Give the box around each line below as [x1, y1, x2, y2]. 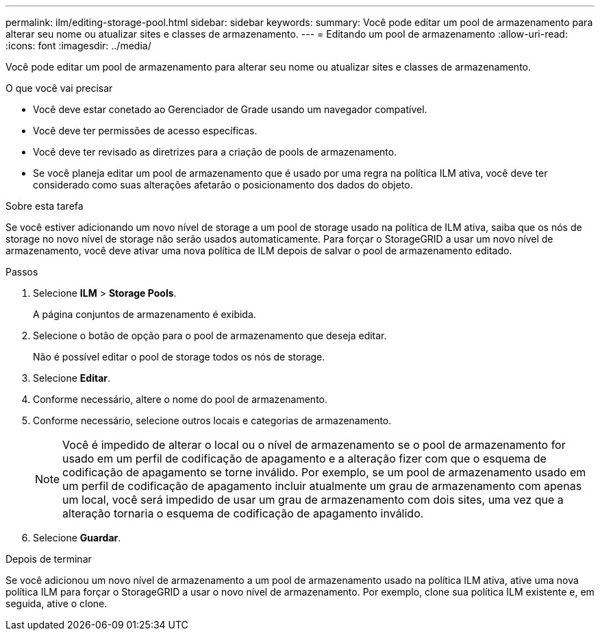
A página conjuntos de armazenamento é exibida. [33, 308, 256, 320]
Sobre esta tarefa [5, 200, 84, 212]
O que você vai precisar [5, 82, 113, 94]
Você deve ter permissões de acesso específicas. [33, 125, 258, 136]
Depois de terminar [5, 553, 92, 565]
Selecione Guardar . [33, 532, 121, 543]
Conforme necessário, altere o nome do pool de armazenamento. [33, 393, 328, 405]
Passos [5, 266, 38, 278]
